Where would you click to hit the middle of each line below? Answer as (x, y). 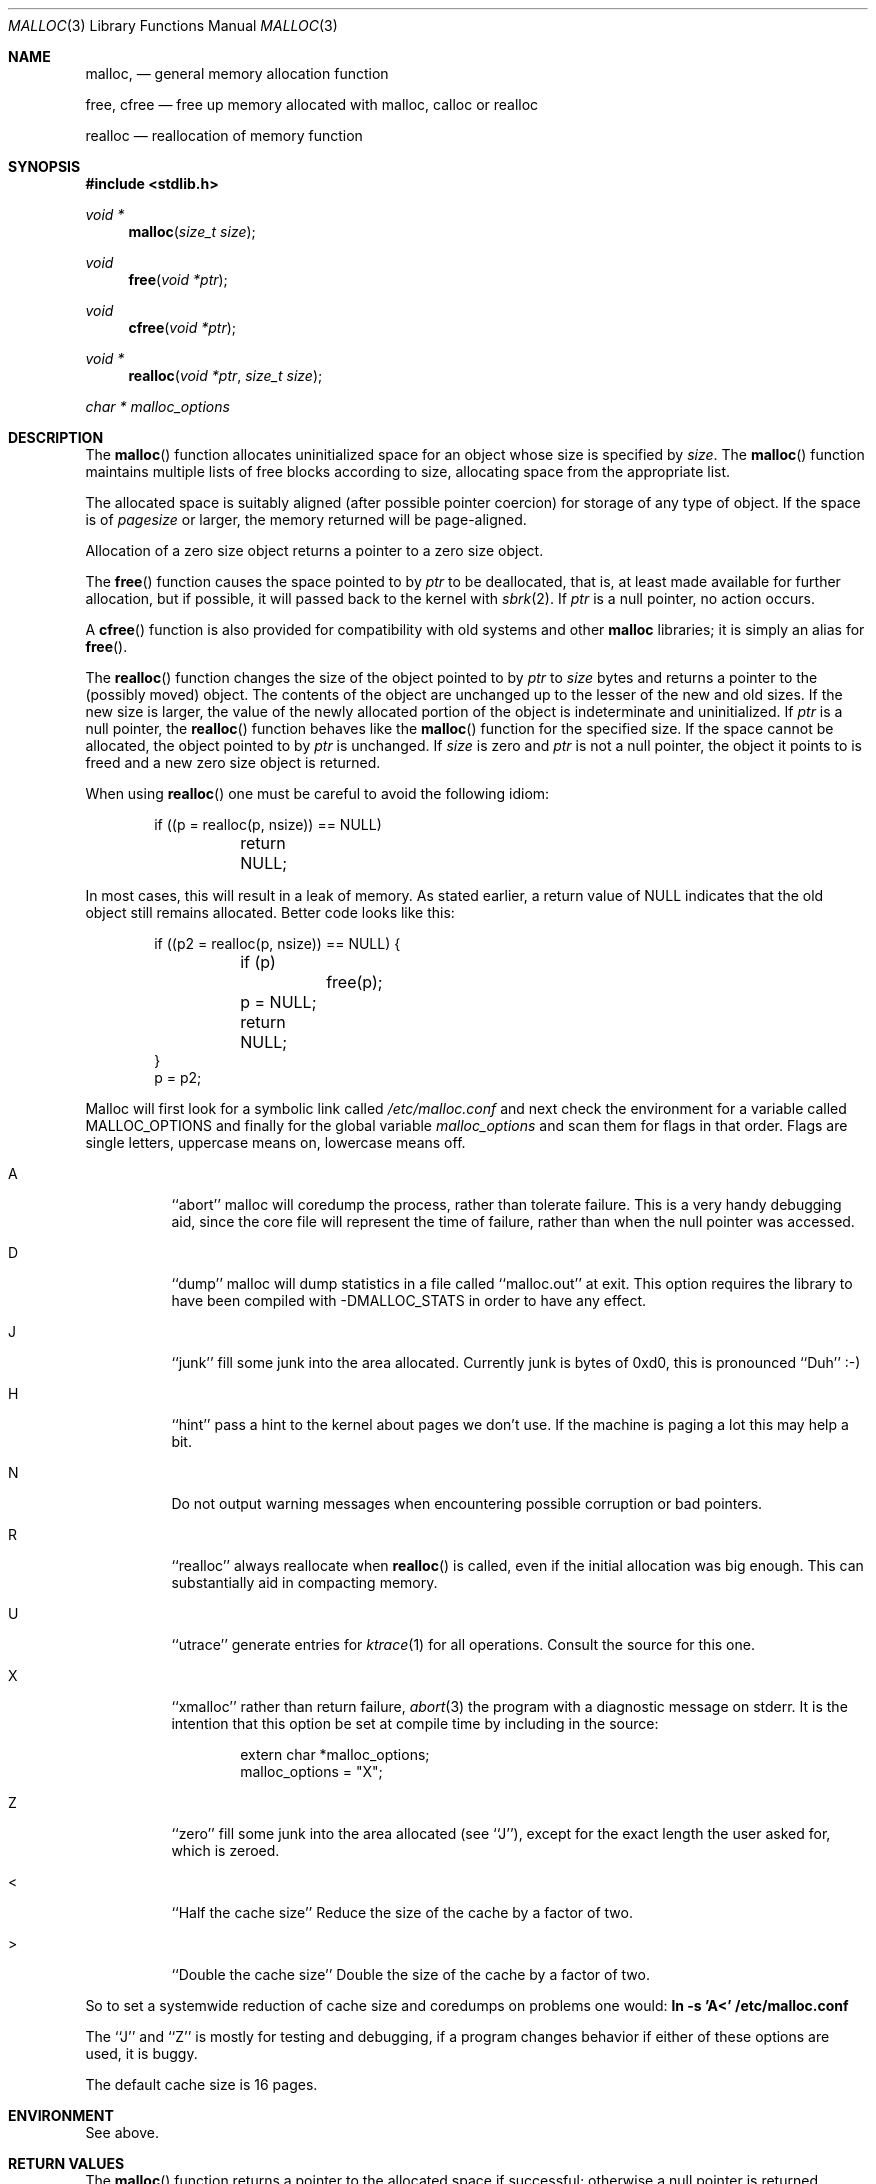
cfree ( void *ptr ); (182, 327)
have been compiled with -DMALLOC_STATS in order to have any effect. (409, 1300)
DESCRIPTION (56, 437)
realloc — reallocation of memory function (224, 135)
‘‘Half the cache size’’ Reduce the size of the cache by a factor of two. (402, 1912)
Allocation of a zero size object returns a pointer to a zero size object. (314, 550)
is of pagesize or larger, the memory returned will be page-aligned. (306, 519)
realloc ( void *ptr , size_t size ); (225, 375)
